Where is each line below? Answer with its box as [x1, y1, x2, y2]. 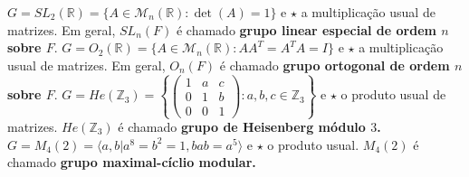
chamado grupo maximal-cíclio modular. [7, 153, 256, 172]
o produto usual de [340, 85, 446, 104]
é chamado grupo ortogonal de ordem [219, 55, 450, 74]
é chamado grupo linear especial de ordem [176, 20, 436, 39]
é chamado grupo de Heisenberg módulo [118, 117, 366, 136]
